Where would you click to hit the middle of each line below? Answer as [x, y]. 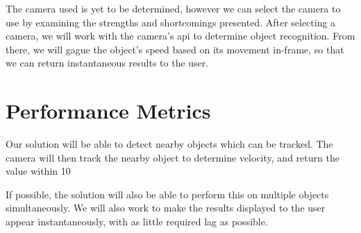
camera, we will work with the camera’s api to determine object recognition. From [180, 36]
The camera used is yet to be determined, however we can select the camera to [173, 8]
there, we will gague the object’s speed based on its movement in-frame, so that [175, 49]
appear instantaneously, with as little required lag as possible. [137, 222]
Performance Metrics [108, 111]
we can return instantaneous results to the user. [107, 63]
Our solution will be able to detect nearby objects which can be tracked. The [169, 144]
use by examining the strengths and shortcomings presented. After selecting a [171, 22]
